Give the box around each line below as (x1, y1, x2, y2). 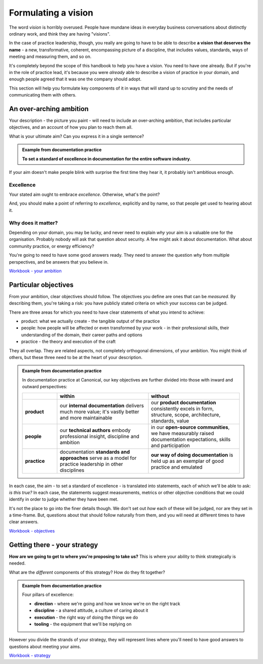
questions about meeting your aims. (9, 644, 81, 649)
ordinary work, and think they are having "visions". (9, 31, 111, 37)
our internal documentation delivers (59, 402, 144, 409)
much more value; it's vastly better (59, 408, 140, 415)
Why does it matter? (9, 219, 58, 226)
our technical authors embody (59, 427, 131, 434)
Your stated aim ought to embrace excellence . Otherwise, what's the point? (9, 191, 160, 197)
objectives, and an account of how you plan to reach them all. (9, 124, 133, 130)
